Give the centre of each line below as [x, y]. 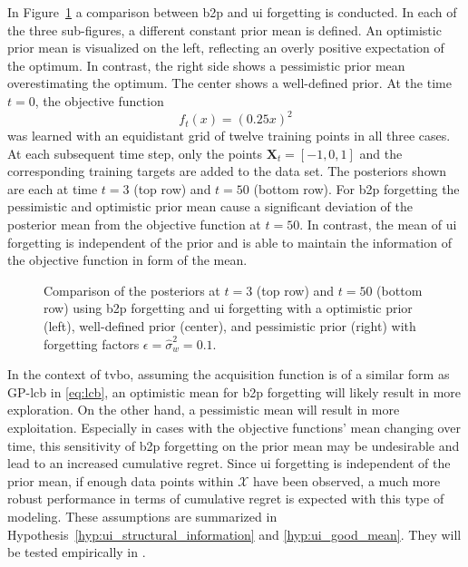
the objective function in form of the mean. [127, 260]
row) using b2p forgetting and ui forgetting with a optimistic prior [228, 308]
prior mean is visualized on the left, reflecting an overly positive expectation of [226, 48]
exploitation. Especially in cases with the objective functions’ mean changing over [234, 427]
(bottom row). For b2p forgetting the [356, 188]
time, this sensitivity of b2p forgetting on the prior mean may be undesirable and [234, 445]
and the [381, 153]
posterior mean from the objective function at [134, 225]
